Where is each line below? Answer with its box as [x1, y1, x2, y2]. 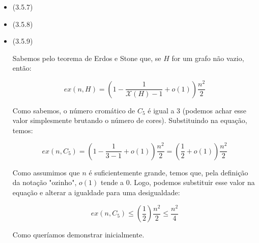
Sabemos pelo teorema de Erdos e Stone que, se [12, 52, 161, 63]
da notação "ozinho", [12, 177, 77, 188]
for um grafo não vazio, [171, 52, 244, 63]
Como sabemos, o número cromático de [12, 105, 135, 115]
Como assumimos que [12, 167, 80, 177]
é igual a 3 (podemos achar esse [148, 105, 246, 115]
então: [12, 63, 32, 73]
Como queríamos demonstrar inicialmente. [12, 229, 145, 240]
